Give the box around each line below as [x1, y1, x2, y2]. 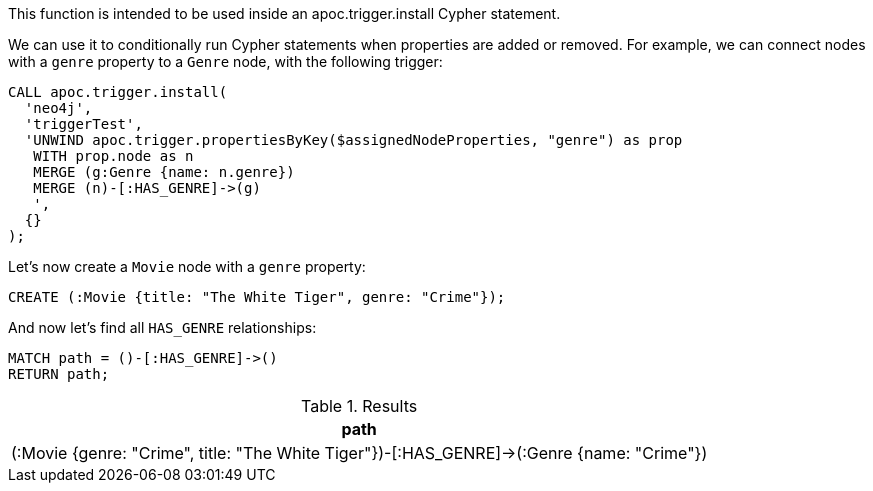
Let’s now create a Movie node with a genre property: [8, 258, 366, 275]
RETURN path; [8, 366, 110, 382]
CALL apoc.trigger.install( [8, 84, 228, 100]
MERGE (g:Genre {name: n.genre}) [33, 164, 295, 180]
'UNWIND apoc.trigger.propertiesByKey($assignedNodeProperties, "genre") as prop [24, 132, 683, 148]
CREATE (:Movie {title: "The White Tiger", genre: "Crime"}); [8, 289, 506, 305]
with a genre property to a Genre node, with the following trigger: [8, 53, 443, 70]
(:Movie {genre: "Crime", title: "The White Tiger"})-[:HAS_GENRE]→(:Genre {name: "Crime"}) [11, 443, 708, 463]
